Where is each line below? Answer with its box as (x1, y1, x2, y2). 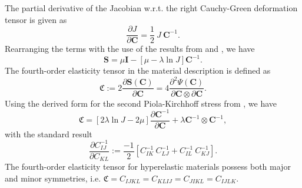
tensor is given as (5, 13, 67, 25)
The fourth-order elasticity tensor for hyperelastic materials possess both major (5, 160, 291, 173)
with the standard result (5, 127, 92, 140)
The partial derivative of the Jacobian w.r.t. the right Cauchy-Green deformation (5, 2, 298, 14)
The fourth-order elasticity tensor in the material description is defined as (5, 64, 271, 77)
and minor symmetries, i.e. (5, 171, 101, 184)
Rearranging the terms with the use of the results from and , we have (5, 42, 255, 55)
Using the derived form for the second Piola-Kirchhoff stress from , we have (5, 97, 277, 109)
